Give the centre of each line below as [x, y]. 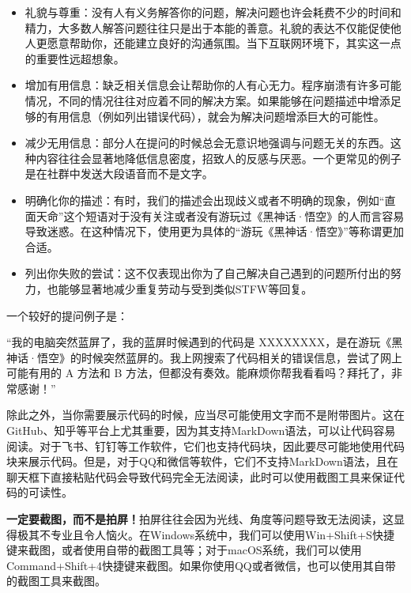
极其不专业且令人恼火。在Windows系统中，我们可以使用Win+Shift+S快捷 [205, 534]
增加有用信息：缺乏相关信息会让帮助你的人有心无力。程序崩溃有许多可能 [213, 85]
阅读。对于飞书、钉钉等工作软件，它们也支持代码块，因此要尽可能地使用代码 [205, 446]
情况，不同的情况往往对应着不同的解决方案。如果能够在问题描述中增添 [207, 100]
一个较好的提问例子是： [67, 315]
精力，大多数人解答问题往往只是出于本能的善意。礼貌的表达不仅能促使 [207, 27]
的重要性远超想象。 [75, 58]
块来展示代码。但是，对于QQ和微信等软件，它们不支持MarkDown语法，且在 [202, 461]
